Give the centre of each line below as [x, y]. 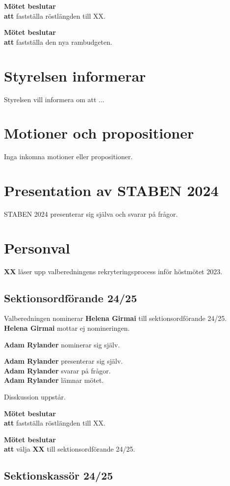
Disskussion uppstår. [35, 397]
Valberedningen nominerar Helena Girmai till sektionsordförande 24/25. [115, 318]
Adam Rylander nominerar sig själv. [62, 344]
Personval [37, 247]
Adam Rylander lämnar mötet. [54, 380]
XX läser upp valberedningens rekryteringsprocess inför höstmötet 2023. [113, 271]
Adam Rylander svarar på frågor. [57, 370]
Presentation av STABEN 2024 [111, 190]
